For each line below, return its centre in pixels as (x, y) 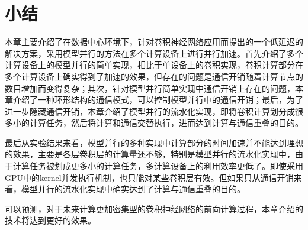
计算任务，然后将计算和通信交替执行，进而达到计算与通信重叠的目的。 (166, 123)
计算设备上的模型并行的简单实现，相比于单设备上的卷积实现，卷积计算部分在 (154, 65)
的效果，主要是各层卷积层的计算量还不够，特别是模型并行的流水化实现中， (150, 154)
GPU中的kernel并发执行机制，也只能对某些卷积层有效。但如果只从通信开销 (149, 177)
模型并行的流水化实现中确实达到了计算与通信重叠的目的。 (133, 189)
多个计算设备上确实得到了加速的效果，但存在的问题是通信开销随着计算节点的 (154, 76)
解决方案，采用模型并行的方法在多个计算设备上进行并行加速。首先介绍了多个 (154, 53)
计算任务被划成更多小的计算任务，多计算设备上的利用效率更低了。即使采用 (158, 166)
